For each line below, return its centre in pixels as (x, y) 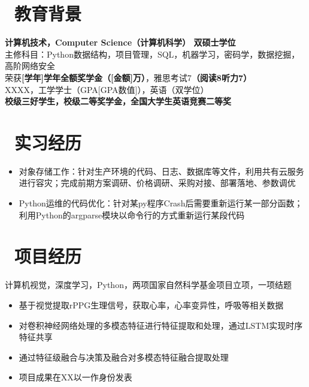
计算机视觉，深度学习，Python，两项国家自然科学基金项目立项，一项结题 (148, 285)
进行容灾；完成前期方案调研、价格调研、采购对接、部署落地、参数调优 (157, 183)
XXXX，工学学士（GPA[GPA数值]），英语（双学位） (107, 89)
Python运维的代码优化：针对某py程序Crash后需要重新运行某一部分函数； (161, 203)
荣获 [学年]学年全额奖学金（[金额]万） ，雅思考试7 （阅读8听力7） (128, 77)
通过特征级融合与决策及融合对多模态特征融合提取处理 (124, 357)
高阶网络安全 (30, 66)
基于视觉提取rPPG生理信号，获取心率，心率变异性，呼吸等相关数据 (151, 304)
